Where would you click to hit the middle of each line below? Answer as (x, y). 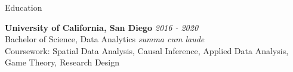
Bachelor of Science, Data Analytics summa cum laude (105, 39)
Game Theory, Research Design (62, 62)
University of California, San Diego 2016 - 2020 (102, 27)
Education (24, 7)
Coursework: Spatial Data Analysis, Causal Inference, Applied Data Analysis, (147, 50)
